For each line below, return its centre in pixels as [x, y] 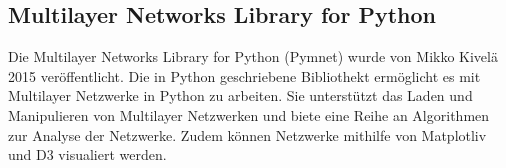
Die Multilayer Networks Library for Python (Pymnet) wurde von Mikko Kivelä [253, 56]
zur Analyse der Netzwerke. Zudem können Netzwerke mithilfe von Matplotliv [247, 134]
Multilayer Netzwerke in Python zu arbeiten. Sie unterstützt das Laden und [240, 95]
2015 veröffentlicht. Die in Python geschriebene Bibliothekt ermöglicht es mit [244, 75]
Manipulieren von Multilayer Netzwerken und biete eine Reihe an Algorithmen [249, 114]
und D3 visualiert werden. [87, 154]
